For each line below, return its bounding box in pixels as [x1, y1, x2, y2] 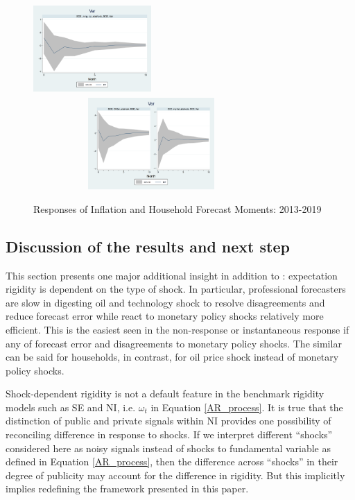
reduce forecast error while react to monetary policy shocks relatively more [6, 309, 324, 323]
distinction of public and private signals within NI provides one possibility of [6, 413, 331, 428]
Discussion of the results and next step [6, 235, 290, 257]
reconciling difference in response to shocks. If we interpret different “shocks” [6, 427, 333, 442]
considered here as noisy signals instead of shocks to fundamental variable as [6, 440, 331, 455]
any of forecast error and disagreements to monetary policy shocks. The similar [6, 336, 342, 350]
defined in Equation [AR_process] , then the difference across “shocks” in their [6, 454, 338, 469]
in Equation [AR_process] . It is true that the [150, 399, 343, 414]
